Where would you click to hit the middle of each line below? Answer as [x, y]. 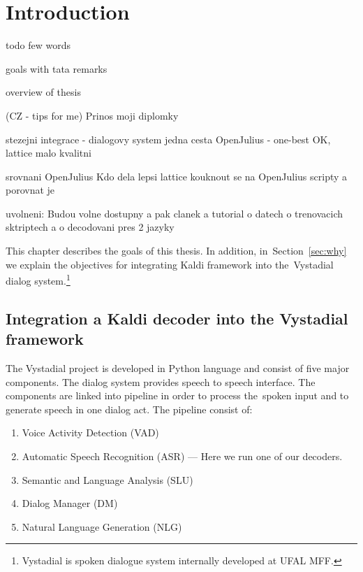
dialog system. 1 [38, 279]
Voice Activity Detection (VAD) [90, 432]
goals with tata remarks [57, 68]
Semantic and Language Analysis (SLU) [108, 479]
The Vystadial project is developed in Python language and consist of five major [178, 368]
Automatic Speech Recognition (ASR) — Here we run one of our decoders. [182, 456]
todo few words [38, 45]
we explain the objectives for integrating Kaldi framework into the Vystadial [170, 264]
